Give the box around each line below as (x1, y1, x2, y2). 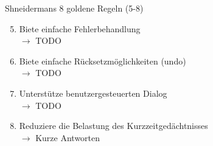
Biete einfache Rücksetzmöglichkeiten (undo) (19, 54, 186, 67)
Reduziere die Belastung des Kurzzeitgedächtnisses (19, 119, 208, 132)
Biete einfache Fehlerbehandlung (19, 22, 141, 35)
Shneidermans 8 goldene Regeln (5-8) (5, 2, 144, 14)
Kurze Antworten (35, 131, 100, 144)
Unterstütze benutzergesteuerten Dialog (19, 86, 167, 99)
